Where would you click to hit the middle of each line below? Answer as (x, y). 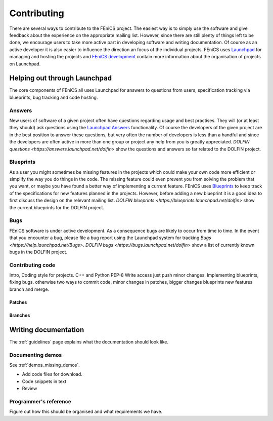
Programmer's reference (40, 401)
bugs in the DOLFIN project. (38, 252)
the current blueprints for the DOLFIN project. (57, 207)
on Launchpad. (25, 64)
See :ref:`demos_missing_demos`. (45, 365)
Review (30, 389)
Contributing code (32, 265)
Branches (20, 315)
